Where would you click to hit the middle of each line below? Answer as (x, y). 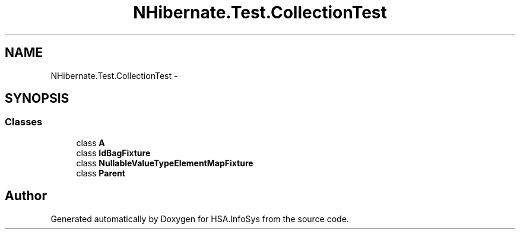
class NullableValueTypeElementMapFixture (165, 163)
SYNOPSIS (37, 99)
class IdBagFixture (113, 153)
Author (26, 196)
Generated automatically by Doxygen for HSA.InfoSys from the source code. (200, 219)
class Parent (101, 173)
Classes (24, 122)
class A (91, 143)
